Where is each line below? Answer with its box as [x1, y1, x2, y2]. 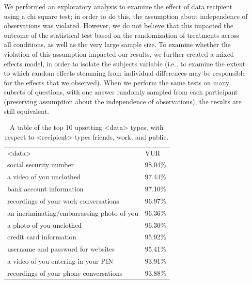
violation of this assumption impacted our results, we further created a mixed [4, 48, 234, 59]
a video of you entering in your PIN [7, 256, 113, 266]
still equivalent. [4, 106, 49, 116]
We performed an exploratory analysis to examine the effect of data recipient [4, 1, 233, 11]
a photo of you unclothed [7, 220, 82, 230]
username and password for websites [7, 244, 115, 254]
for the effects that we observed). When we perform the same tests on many [4, 77, 230, 87]
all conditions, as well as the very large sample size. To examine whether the [4, 39, 231, 49]
